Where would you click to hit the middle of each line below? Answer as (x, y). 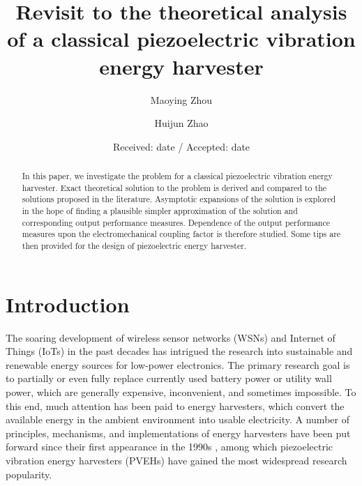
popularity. (29, 474)
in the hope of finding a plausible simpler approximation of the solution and (160, 211)
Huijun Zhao (181, 123)
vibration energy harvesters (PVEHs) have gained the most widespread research (176, 460)
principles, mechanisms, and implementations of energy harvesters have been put (178, 433)
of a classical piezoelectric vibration (181, 39)
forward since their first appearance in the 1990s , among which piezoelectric (169, 447)
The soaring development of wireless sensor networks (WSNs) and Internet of (171, 337)
